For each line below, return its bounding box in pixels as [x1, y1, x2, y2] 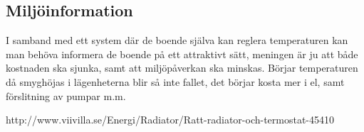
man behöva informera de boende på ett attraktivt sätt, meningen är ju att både [6, 46, 358, 61]
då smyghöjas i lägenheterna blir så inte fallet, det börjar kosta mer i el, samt [6, 74, 345, 89]
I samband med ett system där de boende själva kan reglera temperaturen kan [6, 33, 348, 48]
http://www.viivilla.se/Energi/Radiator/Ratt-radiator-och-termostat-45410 [6, 112, 335, 127]
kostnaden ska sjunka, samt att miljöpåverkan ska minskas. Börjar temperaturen [6, 60, 358, 75]
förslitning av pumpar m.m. [6, 88, 126, 103]
